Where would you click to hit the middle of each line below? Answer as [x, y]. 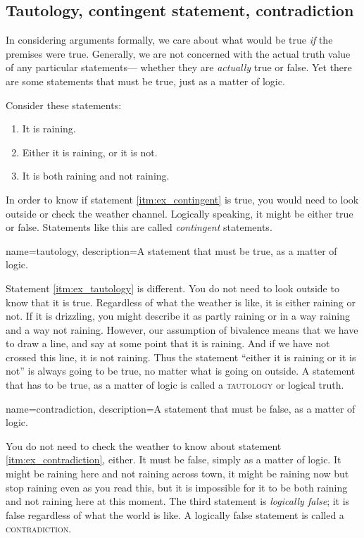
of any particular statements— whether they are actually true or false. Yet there [179, 67]
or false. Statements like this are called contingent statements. [139, 227]
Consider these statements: [64, 105]
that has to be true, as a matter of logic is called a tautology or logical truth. [175, 385]
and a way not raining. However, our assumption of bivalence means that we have [182, 329]
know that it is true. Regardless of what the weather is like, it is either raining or [181, 302]
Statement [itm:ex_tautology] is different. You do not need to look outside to [172, 288]
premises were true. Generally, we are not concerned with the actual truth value [178, 53]
